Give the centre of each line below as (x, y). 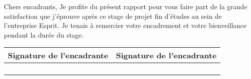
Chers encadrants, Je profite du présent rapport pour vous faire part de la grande (126, 6)
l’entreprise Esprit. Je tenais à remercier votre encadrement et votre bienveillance (125, 25)
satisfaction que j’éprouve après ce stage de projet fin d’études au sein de (113, 16)
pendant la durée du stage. (44, 34)
